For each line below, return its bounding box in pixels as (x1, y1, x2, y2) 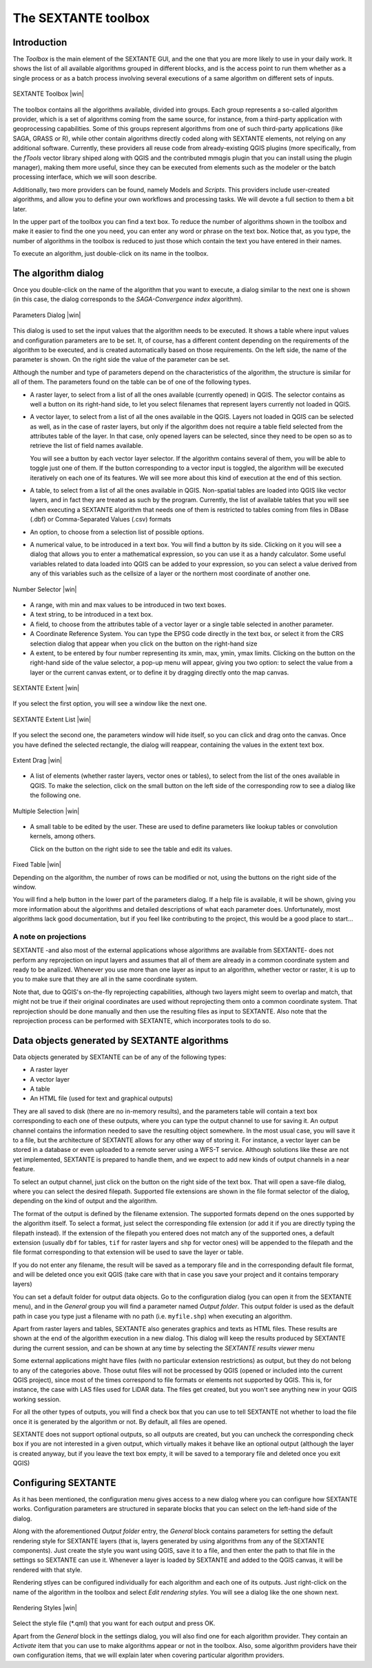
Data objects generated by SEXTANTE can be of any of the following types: (12, 1053, 227, 1061)
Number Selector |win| (12, 585, 77, 593)
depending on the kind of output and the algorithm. (12, 1197, 158, 1205)
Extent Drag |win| (12, 756, 62, 765)
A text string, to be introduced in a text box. (30, 610, 154, 619)
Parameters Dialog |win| (12, 311, 81, 319)
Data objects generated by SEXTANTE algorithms (12, 1034, 229, 1047)
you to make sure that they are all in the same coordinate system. (12, 975, 198, 983)
